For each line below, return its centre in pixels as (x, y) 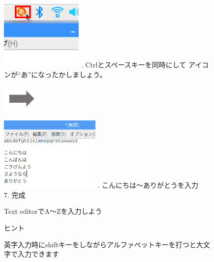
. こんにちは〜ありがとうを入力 (148, 185)
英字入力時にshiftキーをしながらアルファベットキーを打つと (100, 244)
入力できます (38, 254)
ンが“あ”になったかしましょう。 (55, 74)
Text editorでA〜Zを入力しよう (53, 211)
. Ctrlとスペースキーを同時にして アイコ (145, 65)
